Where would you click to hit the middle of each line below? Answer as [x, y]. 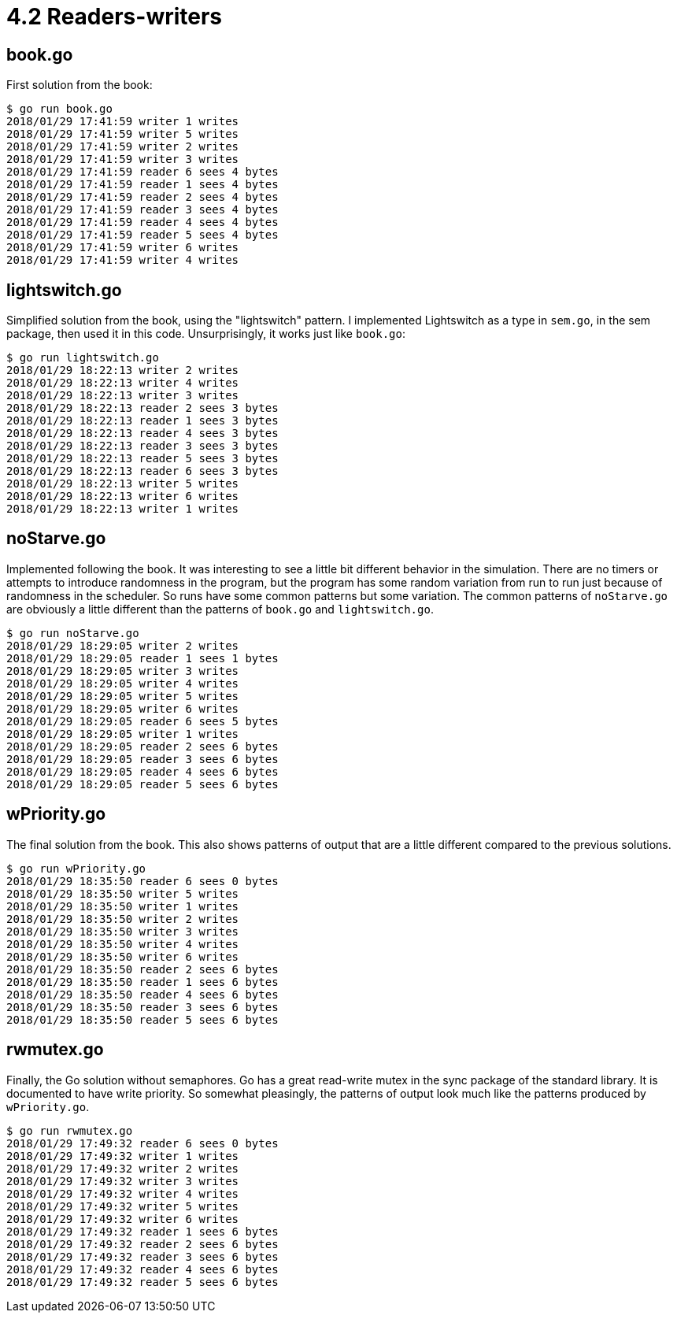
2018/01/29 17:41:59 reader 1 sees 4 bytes [142, 185]
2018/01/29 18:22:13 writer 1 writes [123, 509]
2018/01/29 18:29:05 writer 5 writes [123, 696]
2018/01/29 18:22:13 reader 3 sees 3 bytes [142, 446]
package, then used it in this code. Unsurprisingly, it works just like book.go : [206, 334]
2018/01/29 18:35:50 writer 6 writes [123, 956]
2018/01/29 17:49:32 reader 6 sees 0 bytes [142, 1143]
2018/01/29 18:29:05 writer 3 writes [123, 671]
